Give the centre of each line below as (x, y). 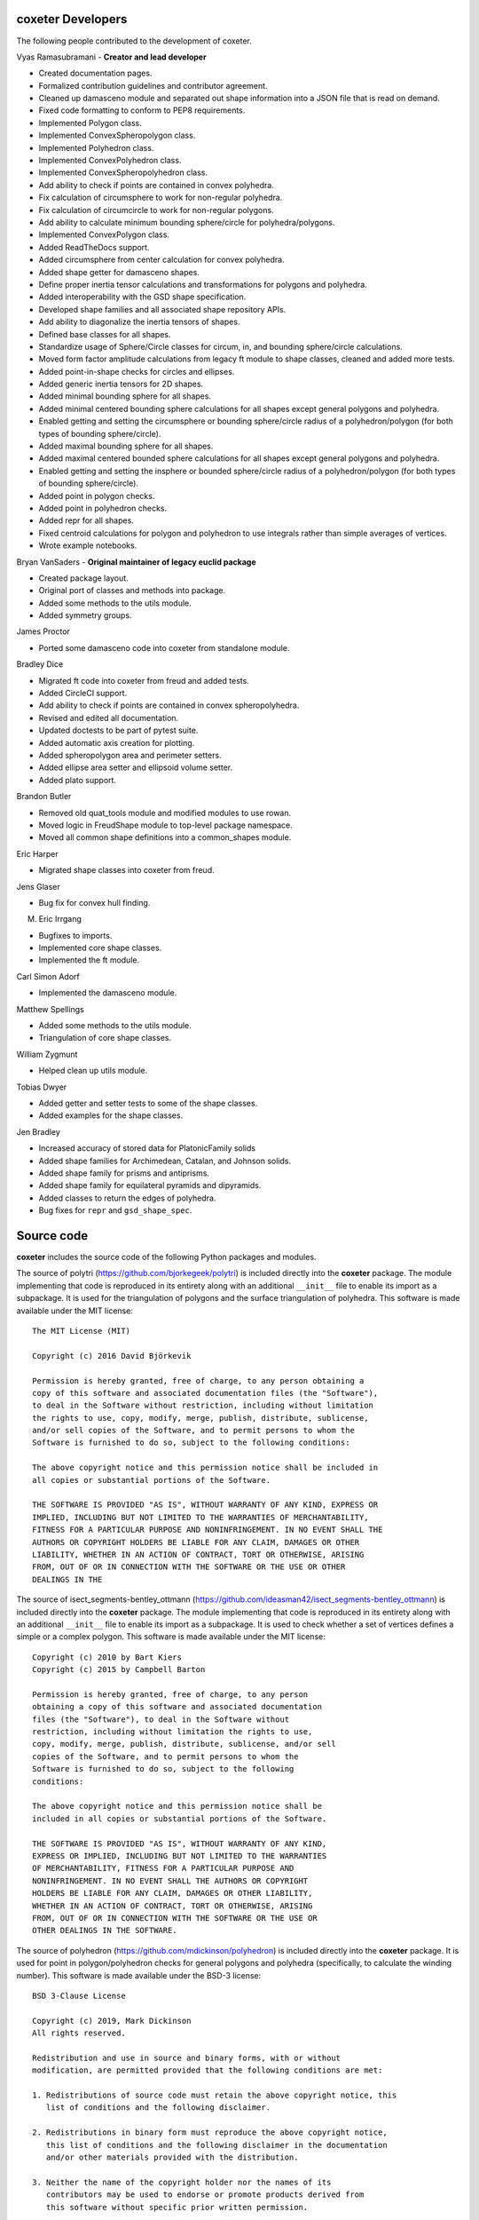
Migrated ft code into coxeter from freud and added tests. (144, 680)
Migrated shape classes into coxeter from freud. (126, 870)
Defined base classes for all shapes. (105, 334)
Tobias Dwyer (42, 1087)
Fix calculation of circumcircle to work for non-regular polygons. (156, 210)
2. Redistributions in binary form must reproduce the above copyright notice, (210, 2133)
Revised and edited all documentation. (109, 718)
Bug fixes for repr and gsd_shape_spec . (115, 1210)
